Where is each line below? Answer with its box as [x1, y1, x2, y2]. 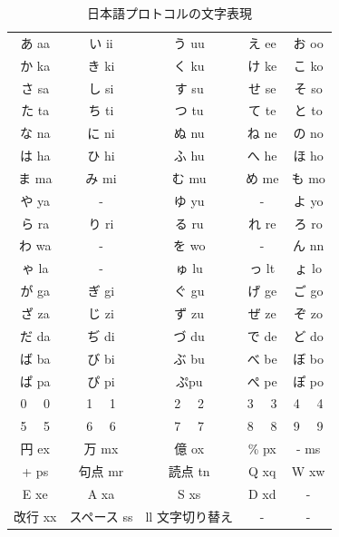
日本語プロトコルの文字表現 [86, 4, 252, 22]
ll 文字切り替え [145, 506, 233, 525]
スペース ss [69, 506, 133, 525]
